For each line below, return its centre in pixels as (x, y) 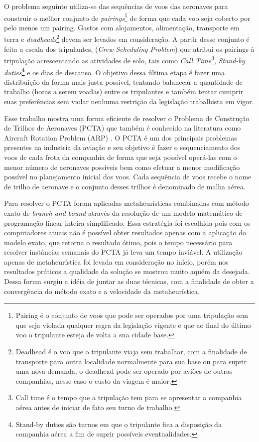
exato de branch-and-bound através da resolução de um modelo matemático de (123, 213)
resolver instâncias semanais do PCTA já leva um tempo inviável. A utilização (123, 252)
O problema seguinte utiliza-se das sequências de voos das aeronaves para (116, 6)
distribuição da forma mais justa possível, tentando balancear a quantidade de (123, 81)
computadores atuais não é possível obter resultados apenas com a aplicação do (125, 232)
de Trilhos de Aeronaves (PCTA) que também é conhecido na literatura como (123, 128)
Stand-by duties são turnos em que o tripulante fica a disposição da (119, 424)
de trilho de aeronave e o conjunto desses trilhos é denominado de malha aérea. (125, 186)
